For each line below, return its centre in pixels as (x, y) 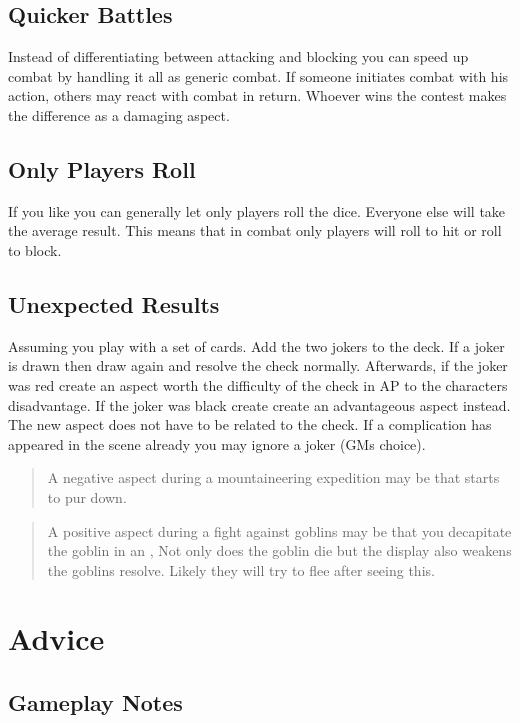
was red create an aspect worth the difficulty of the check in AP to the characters (258, 384)
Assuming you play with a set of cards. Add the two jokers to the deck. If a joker (256, 345)
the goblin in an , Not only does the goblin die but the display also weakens (279, 550)
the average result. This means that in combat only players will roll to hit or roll (255, 230)
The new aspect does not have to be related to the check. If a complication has (250, 424)
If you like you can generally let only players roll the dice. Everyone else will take (257, 210)
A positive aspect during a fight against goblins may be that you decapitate (279, 530)
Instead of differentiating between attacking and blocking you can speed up (238, 56)
